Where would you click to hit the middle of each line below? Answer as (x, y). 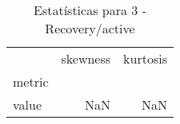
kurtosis (145, 58)
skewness (86, 58)
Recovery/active (90, 28)
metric (31, 81)
